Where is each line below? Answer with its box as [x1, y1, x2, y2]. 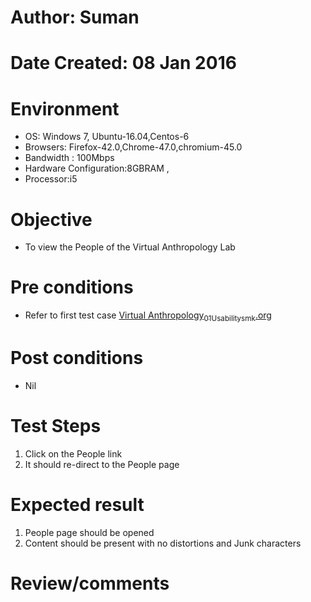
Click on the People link [24, 447, 123, 460]
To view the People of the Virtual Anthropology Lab [24, 241, 236, 253]
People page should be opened [24, 526, 155, 538]
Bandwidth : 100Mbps [24, 152, 115, 164]
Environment [10, 97, 120, 120]
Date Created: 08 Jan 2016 [10, 52, 237, 75]
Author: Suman [10, 6, 140, 29]
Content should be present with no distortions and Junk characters [24, 537, 302, 549]
